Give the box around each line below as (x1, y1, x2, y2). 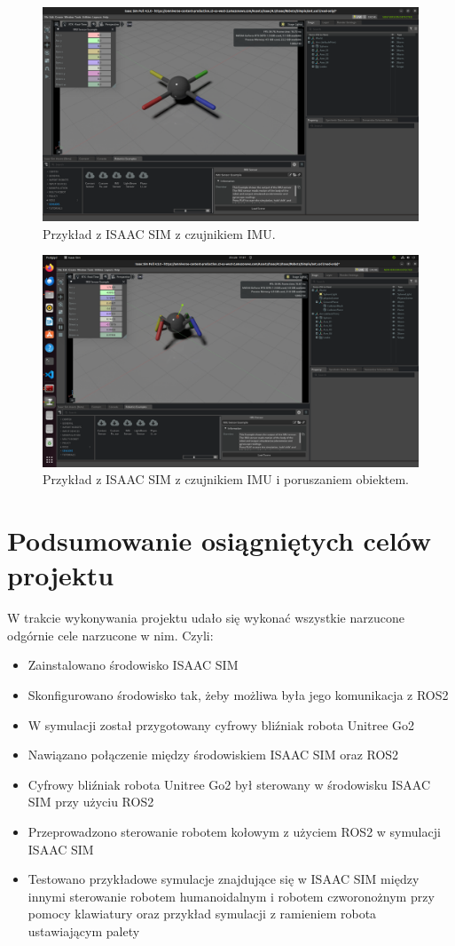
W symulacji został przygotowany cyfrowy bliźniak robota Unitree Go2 (27, 715, 415, 734)
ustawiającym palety (27, 921, 140, 940)
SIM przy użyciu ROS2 (27, 792, 154, 811)
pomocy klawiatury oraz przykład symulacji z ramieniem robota (27, 904, 377, 923)
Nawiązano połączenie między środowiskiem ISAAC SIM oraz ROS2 (27, 745, 399, 764)
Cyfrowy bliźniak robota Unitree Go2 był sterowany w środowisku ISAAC (27, 775, 431, 793)
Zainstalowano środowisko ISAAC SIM (27, 656, 239, 674)
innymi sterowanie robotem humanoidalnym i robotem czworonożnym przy (27, 886, 435, 905)
